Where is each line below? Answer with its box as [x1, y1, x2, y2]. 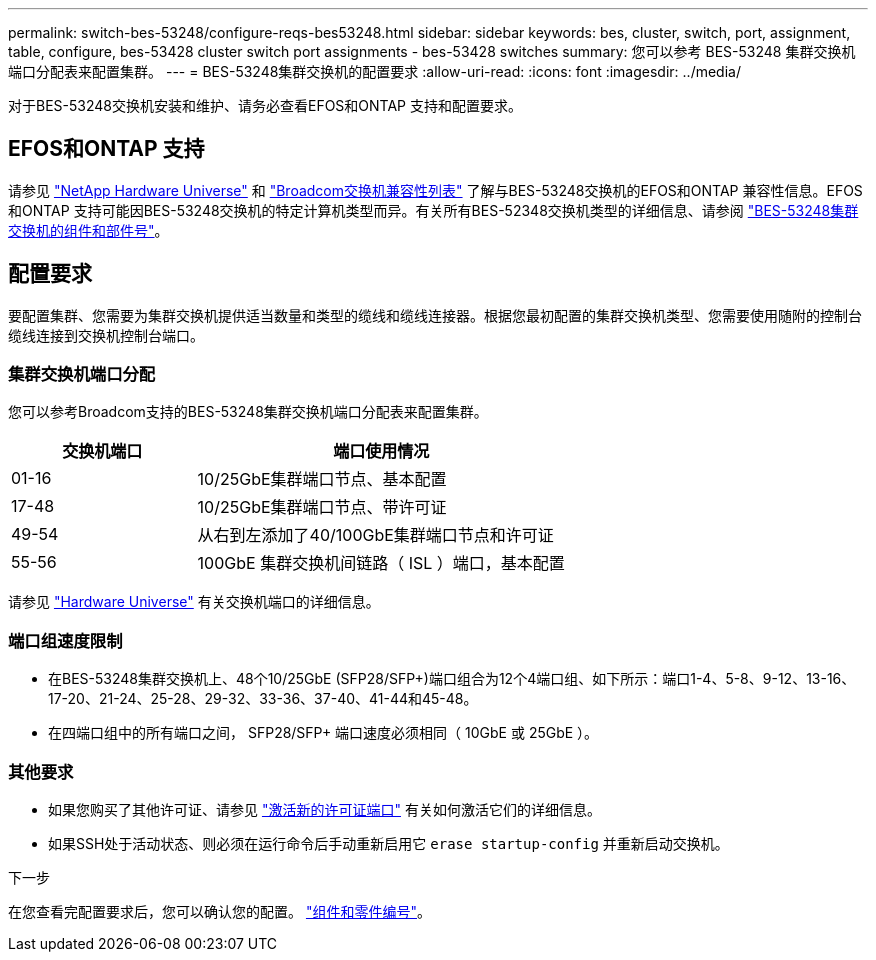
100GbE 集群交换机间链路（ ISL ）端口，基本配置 [197, 553, 565, 574]
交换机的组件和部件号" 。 [8, 221, 169, 239]
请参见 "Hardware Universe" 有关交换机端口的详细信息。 [8, 593, 380, 611]
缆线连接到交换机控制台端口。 [8, 326, 204, 344]
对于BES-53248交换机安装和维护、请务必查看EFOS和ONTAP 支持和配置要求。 [8, 97, 522, 114]
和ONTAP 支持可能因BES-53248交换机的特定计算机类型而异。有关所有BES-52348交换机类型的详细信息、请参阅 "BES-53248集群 [8, 201, 859, 219]
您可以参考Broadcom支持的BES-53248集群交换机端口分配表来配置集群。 [8, 403, 488, 421]
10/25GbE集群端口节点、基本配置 [197, 469, 447, 490]
